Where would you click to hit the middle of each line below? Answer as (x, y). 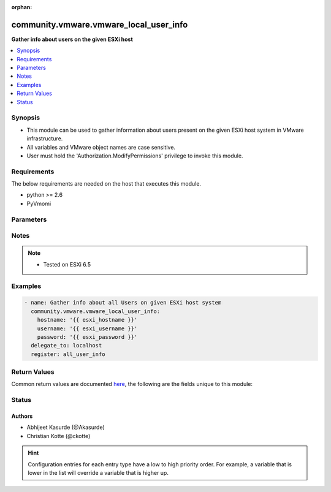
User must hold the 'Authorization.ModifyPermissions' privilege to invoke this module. (135, 156)
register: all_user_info (68, 354)
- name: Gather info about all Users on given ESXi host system (123, 303)
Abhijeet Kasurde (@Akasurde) (66, 427)
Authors (22, 416)
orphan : (22, 7)
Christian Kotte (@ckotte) (59, 436)
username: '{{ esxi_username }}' (87, 328)
